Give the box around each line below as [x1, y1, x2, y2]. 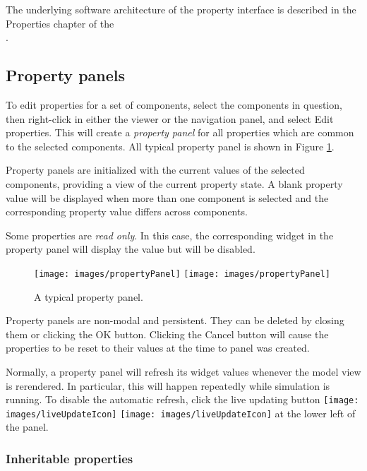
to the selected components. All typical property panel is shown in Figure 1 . [6, 138, 335, 153]
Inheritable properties [6, 449, 133, 467]
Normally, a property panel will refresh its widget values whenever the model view [6, 364, 361, 378]
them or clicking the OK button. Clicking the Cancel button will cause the [6, 326, 329, 341]
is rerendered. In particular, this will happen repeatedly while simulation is [6, 378, 330, 393]
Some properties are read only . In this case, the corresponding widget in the [6, 227, 334, 242]
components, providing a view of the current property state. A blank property [6, 176, 343, 191]
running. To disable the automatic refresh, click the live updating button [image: [6, 392, 359, 407]
